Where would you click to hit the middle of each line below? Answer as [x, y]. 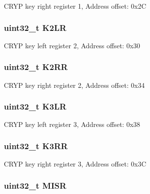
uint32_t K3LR [35, 106]
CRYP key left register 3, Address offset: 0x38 [72, 124]
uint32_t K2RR [36, 67]
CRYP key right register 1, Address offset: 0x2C [75, 6]
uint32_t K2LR [35, 27]
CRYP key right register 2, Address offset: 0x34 [74, 85]
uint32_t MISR [35, 185]
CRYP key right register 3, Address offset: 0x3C [75, 164]
